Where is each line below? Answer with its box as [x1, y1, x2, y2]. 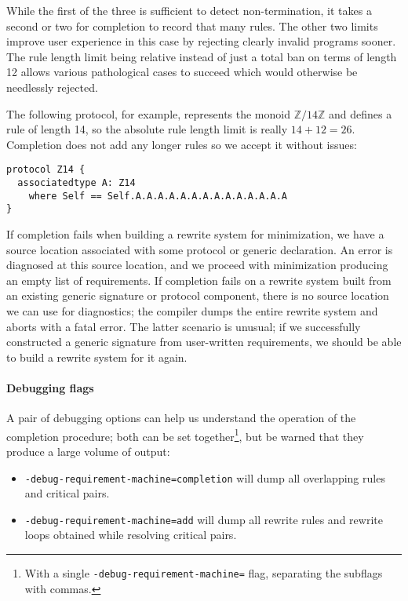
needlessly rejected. [6, 78, 98, 95]
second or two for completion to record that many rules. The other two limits [6, 17, 378, 34]
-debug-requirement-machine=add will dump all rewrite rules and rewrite [24, 511, 383, 527]
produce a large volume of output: [6, 443, 170, 459]
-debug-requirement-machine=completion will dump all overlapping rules [24, 469, 385, 486]
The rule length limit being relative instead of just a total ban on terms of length [6, 48, 397, 64]
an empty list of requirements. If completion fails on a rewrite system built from [6, 271, 392, 288]
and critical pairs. [24, 485, 110, 501]
